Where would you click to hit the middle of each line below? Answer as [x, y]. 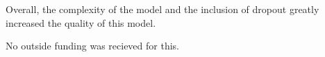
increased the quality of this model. [81, 22]
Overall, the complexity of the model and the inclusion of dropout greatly [162, 9]
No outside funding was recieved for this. [92, 46]
